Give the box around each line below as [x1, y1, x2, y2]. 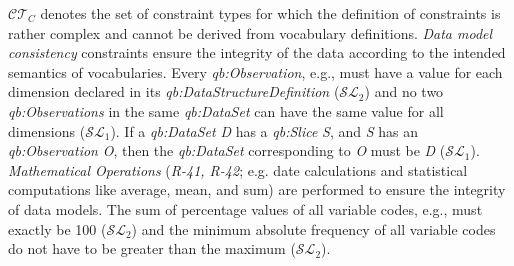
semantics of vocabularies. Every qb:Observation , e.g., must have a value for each [8, 61, 503, 82]
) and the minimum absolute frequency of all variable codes [131, 218, 496, 239]
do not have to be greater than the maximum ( [8, 238, 296, 259]
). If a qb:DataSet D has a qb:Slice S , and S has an [110, 120, 419, 141]
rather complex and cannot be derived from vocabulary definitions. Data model [8, 22, 493, 43]
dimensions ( [8, 120, 86, 141]
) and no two [364, 81, 444, 102]
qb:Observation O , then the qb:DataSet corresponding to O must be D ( [8, 140, 446, 161]
